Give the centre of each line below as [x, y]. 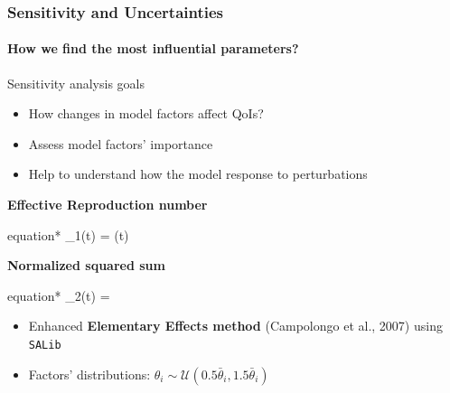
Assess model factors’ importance [121, 143]
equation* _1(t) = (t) [68, 234]
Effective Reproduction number [108, 205]
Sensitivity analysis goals [76, 83]
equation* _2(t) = [59, 295]
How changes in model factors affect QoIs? [146, 113]
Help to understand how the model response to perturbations [198, 174]
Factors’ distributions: [89, 374]
